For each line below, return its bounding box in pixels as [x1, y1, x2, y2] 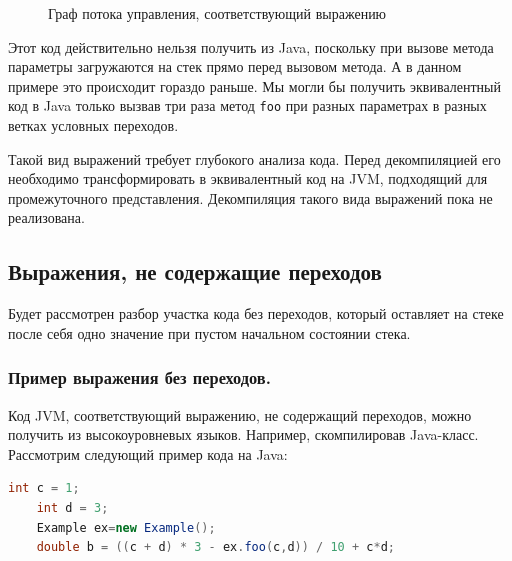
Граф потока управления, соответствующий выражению [48, 3, 387, 23]
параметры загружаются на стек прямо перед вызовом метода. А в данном [8, 56, 462, 77]
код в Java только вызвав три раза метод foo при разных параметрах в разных [8, 95, 487, 116]
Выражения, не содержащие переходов [8, 256, 382, 287]
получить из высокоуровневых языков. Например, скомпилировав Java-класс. [8, 424, 479, 445]
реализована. [8, 207, 85, 228]
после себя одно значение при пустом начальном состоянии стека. [8, 322, 411, 343]
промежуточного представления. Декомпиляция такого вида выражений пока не [8, 187, 493, 208]
